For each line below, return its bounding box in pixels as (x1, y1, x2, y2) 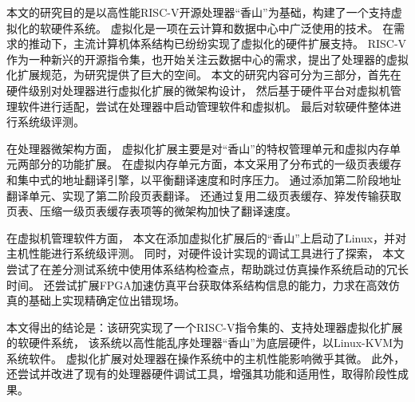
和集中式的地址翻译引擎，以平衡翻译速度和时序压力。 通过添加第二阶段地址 (6, 171, 401, 187)
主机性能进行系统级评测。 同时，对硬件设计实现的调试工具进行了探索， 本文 (6, 245, 405, 262)
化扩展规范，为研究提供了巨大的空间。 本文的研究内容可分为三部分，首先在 (6, 66, 401, 83)
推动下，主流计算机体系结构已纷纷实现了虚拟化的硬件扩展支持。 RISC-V (28, 35, 407, 52)
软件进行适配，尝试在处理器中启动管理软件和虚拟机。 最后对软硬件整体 (17, 97, 390, 114)
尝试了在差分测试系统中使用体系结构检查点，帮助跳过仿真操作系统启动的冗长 (6, 260, 409, 277)
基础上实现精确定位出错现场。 (28, 292, 185, 309)
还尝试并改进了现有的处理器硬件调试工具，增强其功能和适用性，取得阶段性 (6, 365, 397, 382)
